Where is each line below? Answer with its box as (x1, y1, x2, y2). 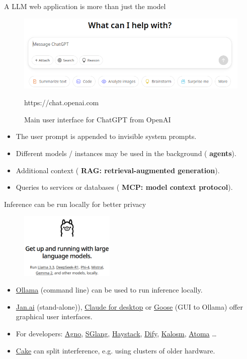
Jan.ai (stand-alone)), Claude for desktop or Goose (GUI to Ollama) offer (16, 301, 243, 312)
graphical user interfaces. (16, 311, 93, 322)
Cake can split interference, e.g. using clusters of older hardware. (16, 345, 215, 355)
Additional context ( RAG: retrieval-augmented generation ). (16, 165, 220, 175)
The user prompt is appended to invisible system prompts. (16, 131, 197, 141)
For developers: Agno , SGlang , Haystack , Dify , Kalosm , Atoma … (16, 328, 217, 338)
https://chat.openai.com (24, 97, 99, 108)
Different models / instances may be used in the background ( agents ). (16, 148, 236, 159)
